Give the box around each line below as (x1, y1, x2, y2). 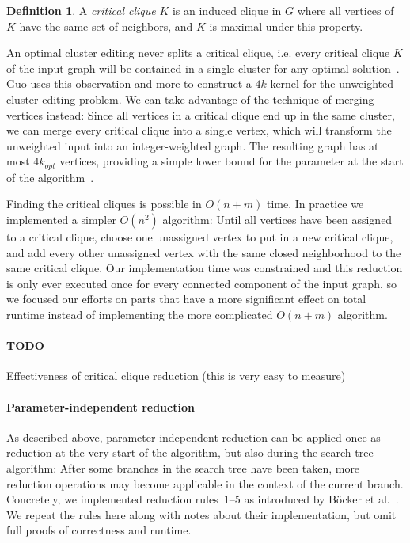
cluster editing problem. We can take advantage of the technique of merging (6, 90, 374, 107)
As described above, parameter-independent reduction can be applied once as (6, 428, 381, 445)
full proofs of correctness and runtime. (6, 522, 192, 538)
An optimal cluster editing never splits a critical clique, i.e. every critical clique (6, 44, 390, 61)
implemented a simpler (6, 211, 116, 227)
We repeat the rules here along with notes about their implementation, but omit (6, 506, 397, 522)
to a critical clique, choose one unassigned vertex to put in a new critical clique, (6, 228, 393, 245)
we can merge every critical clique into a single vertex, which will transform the (6, 122, 392, 139)
